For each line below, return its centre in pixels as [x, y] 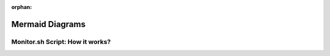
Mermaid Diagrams [48, 24]
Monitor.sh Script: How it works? [61, 42]
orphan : [22, 7]
